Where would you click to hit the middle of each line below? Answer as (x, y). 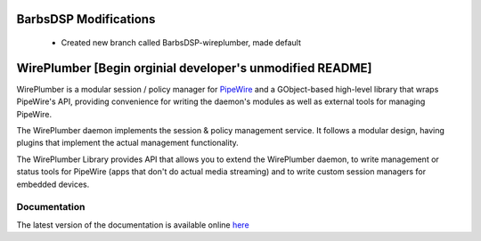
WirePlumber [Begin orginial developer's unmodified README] (194, 68)
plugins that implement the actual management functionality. (128, 143)
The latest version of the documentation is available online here (133, 225)
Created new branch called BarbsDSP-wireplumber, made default (181, 43)
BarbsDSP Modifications (86, 19)
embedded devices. (53, 184)
